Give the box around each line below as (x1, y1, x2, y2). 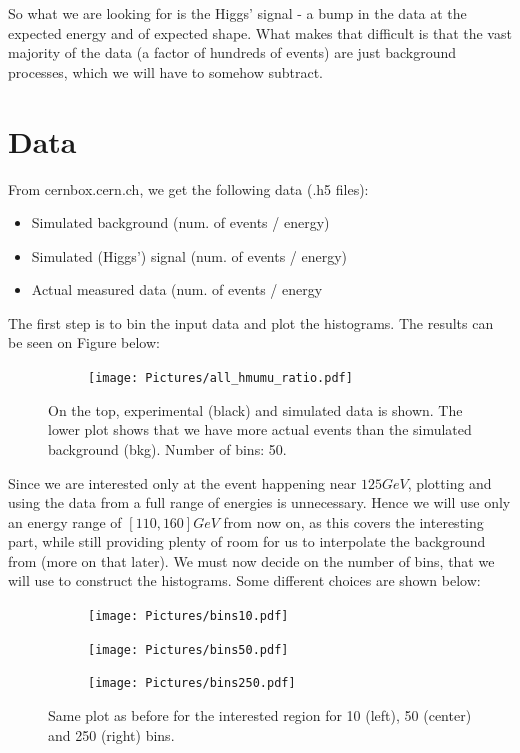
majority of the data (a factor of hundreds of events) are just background (8, 42, 457, 63)
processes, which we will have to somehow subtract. (8, 61, 324, 82)
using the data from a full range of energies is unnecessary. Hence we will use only (8, 492, 511, 513)
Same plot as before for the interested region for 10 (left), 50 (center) (48, 705, 472, 726)
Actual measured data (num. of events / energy (31, 279, 323, 300)
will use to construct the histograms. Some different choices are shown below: (8, 570, 481, 591)
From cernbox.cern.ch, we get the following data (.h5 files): (8, 178, 369, 199)
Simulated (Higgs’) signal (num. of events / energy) (31, 245, 348, 266)
